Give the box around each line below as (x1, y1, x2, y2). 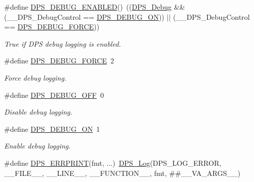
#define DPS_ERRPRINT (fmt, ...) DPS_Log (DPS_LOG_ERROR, (4, 157, 221, 168)
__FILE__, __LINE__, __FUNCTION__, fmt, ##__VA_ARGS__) (4, 167, 241, 178)
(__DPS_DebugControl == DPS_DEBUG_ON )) (4, 11, 164, 22)
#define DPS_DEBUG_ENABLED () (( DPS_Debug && (4, 2, 185, 12)
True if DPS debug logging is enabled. (4, 38, 121, 49)
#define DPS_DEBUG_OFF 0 (4, 89, 104, 100)
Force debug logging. (4, 72, 67, 83)
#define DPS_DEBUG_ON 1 (4, 123, 100, 134)
